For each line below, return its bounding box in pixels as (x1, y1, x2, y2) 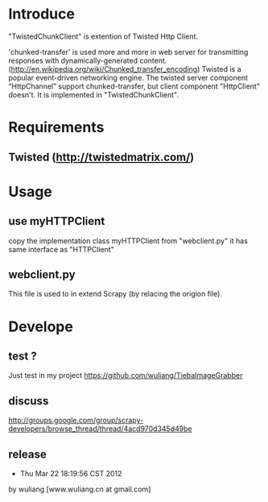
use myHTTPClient (8, 214, 105, 228)
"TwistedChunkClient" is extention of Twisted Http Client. (8, 31, 199, 41)
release (8, 447, 47, 461)
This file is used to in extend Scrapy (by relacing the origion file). (8, 289, 223, 299)
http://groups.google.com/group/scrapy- (8, 416, 144, 425)
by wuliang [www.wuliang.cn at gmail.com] (8, 484, 151, 494)
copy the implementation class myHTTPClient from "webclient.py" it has (8, 235, 248, 246)
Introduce (8, 5, 75, 23)
